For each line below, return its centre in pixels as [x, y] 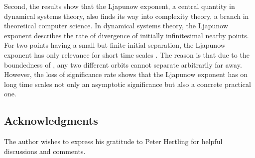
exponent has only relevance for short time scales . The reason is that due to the [127, 54]
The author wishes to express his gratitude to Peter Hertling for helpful [113, 141]
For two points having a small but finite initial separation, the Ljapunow [115, 45]
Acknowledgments [51, 120]
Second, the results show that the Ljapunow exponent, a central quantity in [120, 6]
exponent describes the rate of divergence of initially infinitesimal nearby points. [127, 35]
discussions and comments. [45, 151]
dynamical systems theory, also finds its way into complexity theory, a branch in [127, 16]
